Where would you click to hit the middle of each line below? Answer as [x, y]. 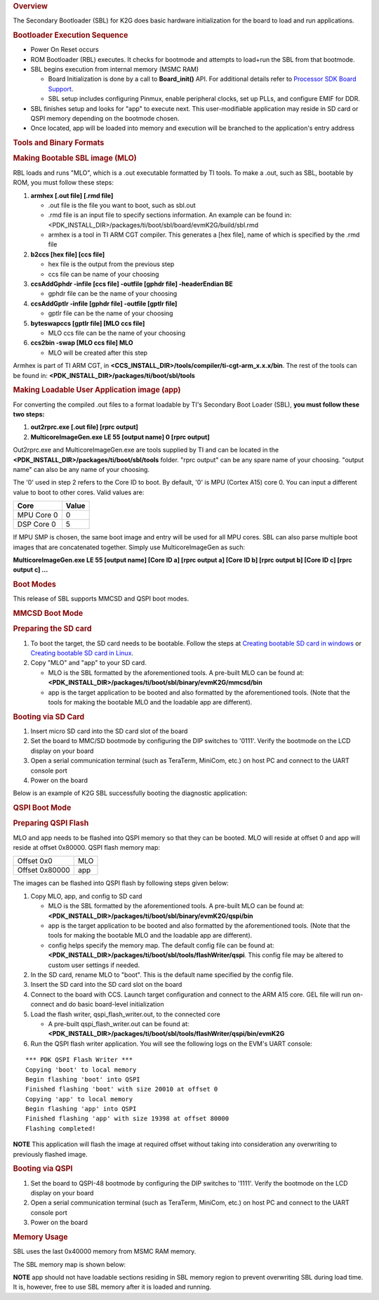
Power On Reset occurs [65, 50]
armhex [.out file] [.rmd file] [72, 195]
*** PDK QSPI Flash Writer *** [79, 1060]
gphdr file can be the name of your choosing [113, 294]
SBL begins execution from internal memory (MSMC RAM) [115, 70]
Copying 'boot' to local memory [81, 1070]
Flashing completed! [61, 1128]
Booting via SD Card [48, 716]
